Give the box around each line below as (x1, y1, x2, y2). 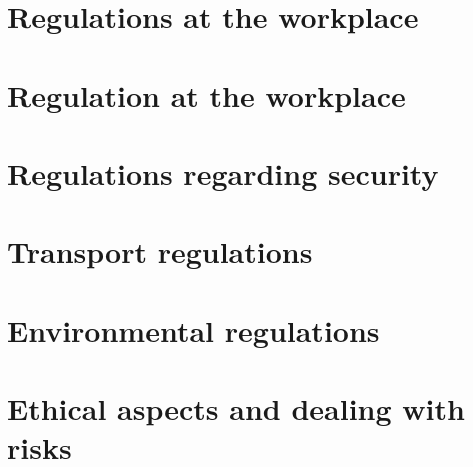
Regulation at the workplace (7, 74, 406, 115)
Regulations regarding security (7, 152, 439, 193)
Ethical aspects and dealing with (7, 388, 465, 429)
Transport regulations (7, 231, 313, 272)
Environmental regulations (7, 309, 380, 350)
